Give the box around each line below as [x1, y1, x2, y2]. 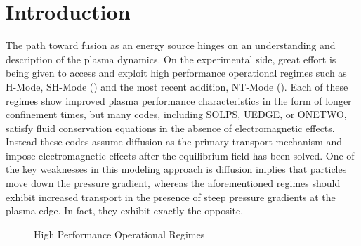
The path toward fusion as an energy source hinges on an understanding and [6, 38, 336, 53]
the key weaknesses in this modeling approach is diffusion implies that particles [6, 162, 347, 176]
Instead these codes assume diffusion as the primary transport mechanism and [6, 134, 343, 149]
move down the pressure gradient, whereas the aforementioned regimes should [6, 176, 341, 190]
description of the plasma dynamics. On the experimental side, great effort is [6, 51, 336, 66]
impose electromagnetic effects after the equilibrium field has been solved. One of [6, 148, 355, 162]
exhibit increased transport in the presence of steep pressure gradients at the [6, 189, 336, 204]
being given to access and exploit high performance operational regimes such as [6, 65, 347, 80]
